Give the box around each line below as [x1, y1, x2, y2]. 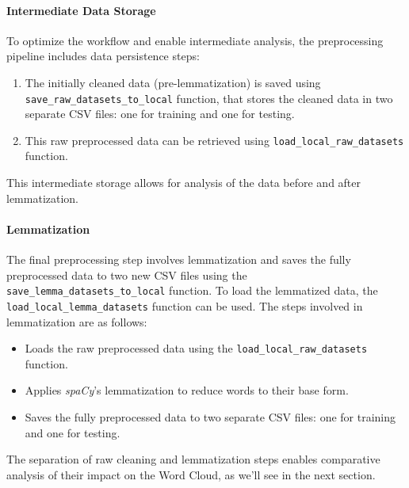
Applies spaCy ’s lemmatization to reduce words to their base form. [25, 382, 349, 398]
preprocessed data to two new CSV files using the [6, 266, 247, 283]
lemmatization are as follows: [6, 313, 147, 330]
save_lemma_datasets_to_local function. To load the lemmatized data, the [6, 282, 378, 299]
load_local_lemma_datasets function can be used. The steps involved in [6, 297, 363, 314]
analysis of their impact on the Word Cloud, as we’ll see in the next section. [6, 466, 376, 482]
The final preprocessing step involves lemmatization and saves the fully [6, 251, 351, 268]
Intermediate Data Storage [6, 2, 156, 18]
